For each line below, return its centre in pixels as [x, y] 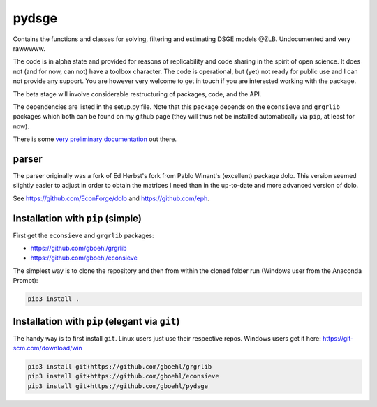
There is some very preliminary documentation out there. [95, 139]
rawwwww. [29, 48]
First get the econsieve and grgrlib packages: [83, 235]
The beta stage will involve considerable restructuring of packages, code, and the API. [137, 94]
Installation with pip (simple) [77, 218]
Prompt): [25, 281]
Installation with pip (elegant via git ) [96, 321]
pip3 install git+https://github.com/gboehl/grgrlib [120, 367]
